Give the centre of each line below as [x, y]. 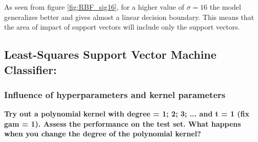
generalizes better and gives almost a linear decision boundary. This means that [129, 17]
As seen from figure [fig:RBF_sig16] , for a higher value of [94, 7]
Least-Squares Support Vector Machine [110, 54]
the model [225, 7]
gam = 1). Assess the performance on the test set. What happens [123, 123]
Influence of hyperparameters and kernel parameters [115, 94]
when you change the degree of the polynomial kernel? [103, 134]
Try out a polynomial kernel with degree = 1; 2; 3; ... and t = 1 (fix [127, 114]
